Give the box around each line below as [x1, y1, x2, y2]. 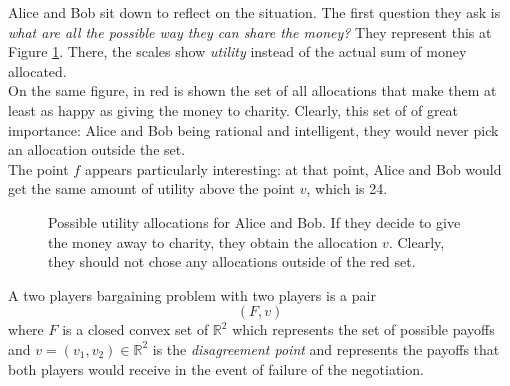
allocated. [8, 60, 67, 81]
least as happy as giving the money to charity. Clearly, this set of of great [8, 99, 459, 120]
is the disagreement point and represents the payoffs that [152, 338, 500, 359]
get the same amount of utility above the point [8, 178, 296, 199]
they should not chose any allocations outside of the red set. [48, 251, 416, 272]
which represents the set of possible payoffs [232, 319, 495, 340]
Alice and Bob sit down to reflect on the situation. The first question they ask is [8, 2, 501, 22]
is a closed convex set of [62, 319, 209, 340]
